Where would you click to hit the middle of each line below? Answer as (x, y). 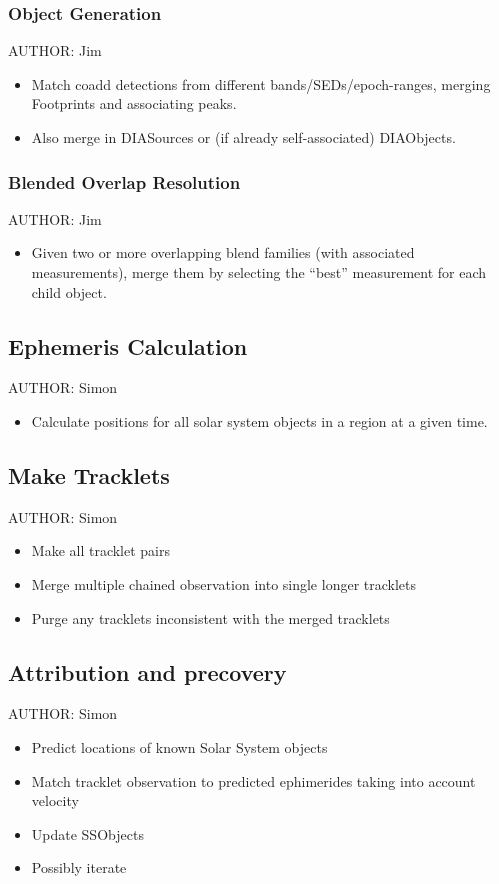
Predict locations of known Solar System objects (179, 746)
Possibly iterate (79, 867)
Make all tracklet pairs (101, 550)
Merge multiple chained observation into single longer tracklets (224, 583)
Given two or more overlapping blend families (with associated (223, 252)
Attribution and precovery (147, 671)
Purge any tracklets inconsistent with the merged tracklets (210, 617)
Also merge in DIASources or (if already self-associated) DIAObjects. (243, 137)
